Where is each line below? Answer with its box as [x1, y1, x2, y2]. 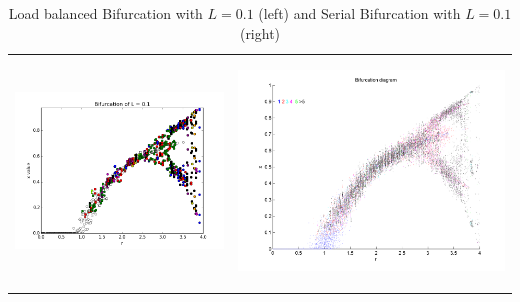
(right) [239, 22, 281, 43]
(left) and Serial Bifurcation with [258, 3, 461, 23]
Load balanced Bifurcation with [8, 3, 203, 23]
